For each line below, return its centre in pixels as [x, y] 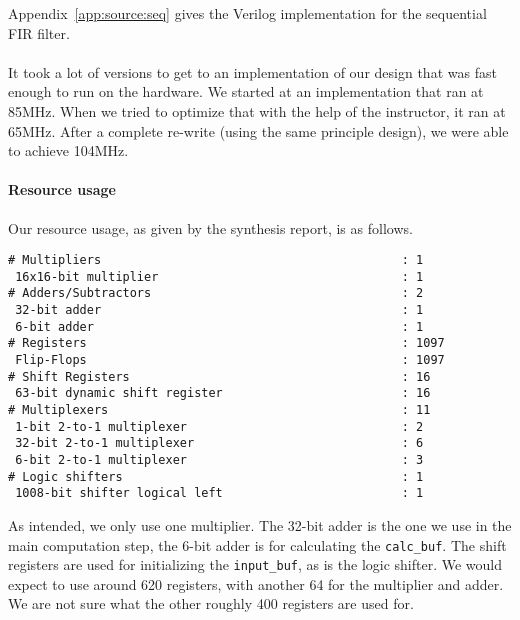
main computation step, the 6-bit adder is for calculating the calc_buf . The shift [257, 544]
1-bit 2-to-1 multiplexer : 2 [219, 426]
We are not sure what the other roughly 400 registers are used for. [211, 603]
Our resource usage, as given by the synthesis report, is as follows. [210, 227]
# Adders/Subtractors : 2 [216, 293]
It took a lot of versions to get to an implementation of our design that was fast [252, 71]
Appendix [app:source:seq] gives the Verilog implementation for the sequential [247, 13]
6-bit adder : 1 [219, 326]
